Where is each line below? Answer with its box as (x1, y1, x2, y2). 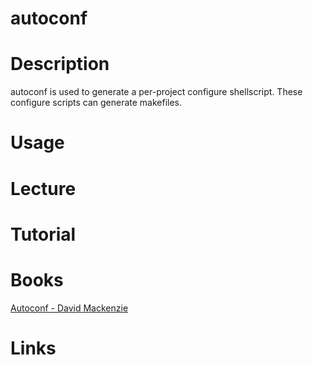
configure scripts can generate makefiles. (10, 97, 183, 109)
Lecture (10, 177, 77, 200)
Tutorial (10, 223, 77, 246)
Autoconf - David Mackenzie (10, 302, 129, 314)
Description (10, 53, 110, 76)
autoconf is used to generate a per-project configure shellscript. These (10, 86, 303, 98)
